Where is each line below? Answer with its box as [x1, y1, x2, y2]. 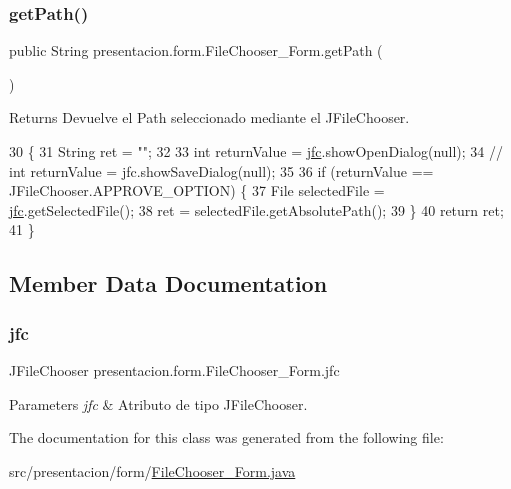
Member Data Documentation [9, 268, 328, 299]
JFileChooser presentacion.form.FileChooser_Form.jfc [9, 359, 340, 380]
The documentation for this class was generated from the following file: [9, 427, 444, 448]
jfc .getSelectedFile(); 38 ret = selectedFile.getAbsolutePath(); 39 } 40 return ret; [9, 199, 504, 220]
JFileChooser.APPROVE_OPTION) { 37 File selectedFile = [9, 180, 385, 201]
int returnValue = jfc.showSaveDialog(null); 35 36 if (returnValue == [9, 160, 434, 181]
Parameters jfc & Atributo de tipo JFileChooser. [9, 393, 308, 414]
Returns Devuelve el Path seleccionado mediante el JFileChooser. [9, 107, 410, 128]
